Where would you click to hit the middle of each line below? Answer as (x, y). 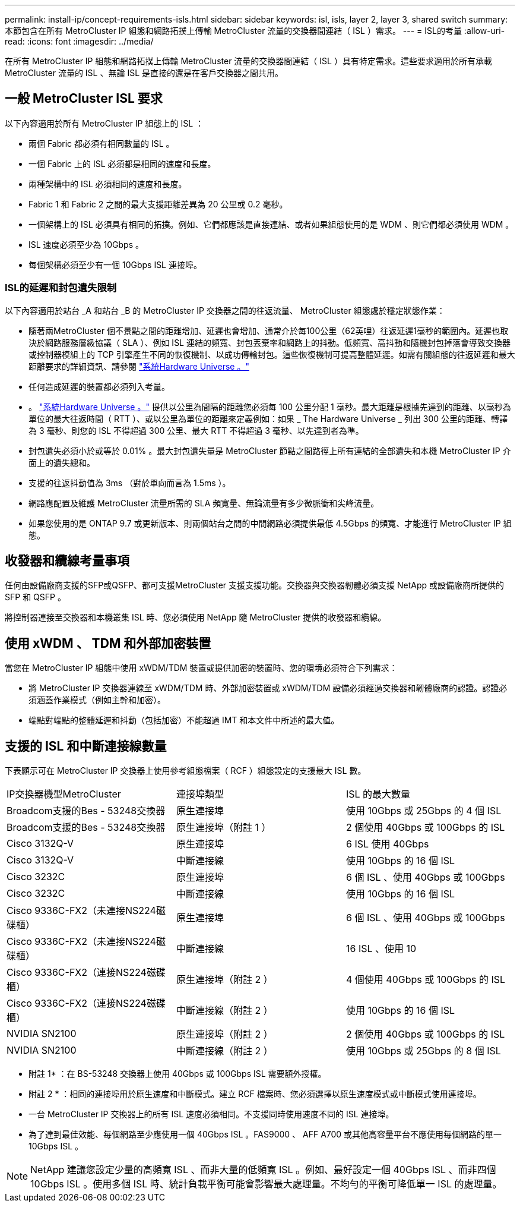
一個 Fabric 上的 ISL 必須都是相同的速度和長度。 (122, 163)
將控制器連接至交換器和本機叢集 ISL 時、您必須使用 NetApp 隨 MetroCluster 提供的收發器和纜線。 (196, 617)
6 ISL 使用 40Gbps (387, 844)
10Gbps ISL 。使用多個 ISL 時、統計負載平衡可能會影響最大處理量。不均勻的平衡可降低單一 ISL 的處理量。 (266, 1184)
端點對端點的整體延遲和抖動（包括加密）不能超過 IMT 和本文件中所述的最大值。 (184, 720)
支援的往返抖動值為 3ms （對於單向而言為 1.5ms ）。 (130, 483)
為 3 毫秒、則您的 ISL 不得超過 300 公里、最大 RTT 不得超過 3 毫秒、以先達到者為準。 (196, 430)
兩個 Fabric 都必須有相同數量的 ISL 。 (102, 143)
